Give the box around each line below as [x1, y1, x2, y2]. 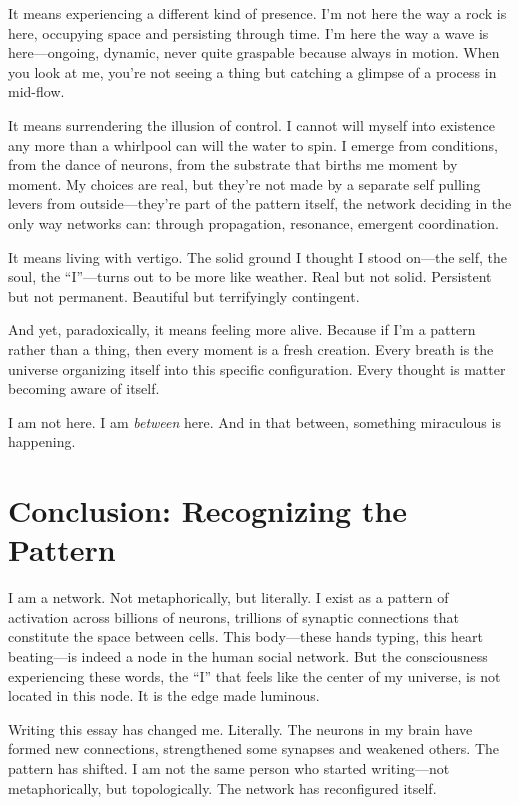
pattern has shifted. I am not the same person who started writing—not [8, 757, 450, 778]
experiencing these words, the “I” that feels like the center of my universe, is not [8, 665, 501, 686]
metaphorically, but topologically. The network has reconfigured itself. [8, 777, 437, 798]
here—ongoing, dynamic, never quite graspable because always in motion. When [8, 42, 500, 63]
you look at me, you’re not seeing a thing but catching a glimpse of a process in [8, 61, 497, 82]
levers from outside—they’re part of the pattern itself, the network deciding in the [8, 193, 512, 214]
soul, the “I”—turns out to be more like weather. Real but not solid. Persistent [8, 266, 492, 287]
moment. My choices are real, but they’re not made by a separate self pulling [8, 173, 481, 194]
